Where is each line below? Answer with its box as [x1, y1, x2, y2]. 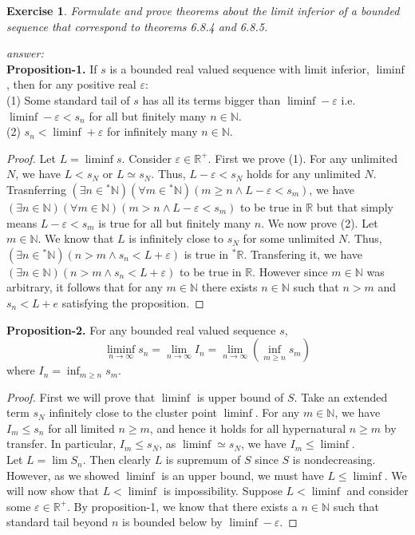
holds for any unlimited [247, 165, 361, 182]
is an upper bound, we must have [161, 466, 324, 483]
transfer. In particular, [6, 435, 117, 452]
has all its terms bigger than [142, 91, 281, 108]
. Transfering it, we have [243, 245, 363, 262]
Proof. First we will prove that [6, 388, 156, 405]
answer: [6, 45, 44, 61]
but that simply [316, 198, 393, 215]
